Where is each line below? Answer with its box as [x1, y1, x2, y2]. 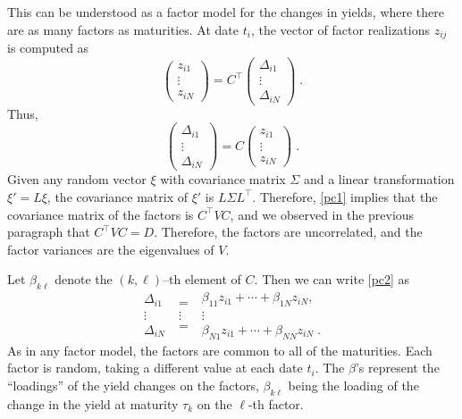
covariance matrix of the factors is [7, 205, 194, 223]
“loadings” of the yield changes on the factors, [7, 376, 259, 394]
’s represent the [355, 358, 440, 377]
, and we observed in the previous [230, 205, 415, 223]
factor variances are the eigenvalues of [7, 239, 214, 258]
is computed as [7, 38, 89, 57]
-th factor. [248, 394, 304, 413]
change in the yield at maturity [7, 394, 179, 413]
